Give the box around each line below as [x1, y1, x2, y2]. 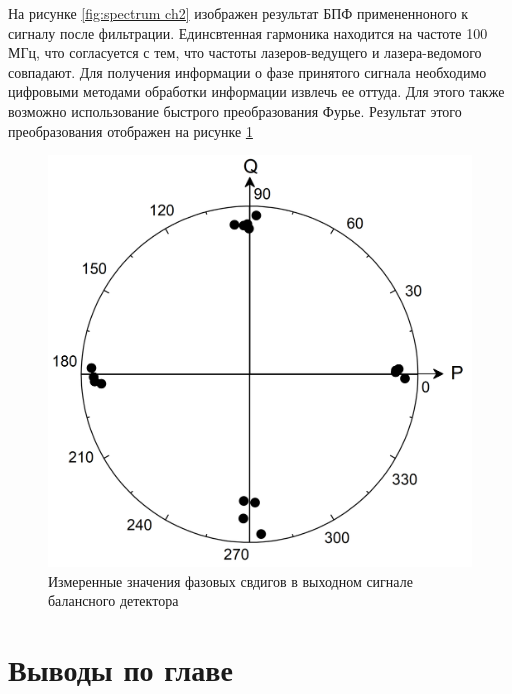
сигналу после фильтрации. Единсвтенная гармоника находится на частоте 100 [8, 22, 488, 43]
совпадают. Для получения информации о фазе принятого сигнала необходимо [8, 61, 487, 82]
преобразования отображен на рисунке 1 [8, 120, 253, 141]
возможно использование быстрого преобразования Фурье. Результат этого [8, 100, 462, 121]
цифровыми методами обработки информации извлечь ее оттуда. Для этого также [8, 81, 505, 102]
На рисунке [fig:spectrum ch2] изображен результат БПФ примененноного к [8, 3, 469, 23]
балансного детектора [48, 590, 179, 611]
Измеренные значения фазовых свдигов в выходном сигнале [48, 570, 413, 591]
